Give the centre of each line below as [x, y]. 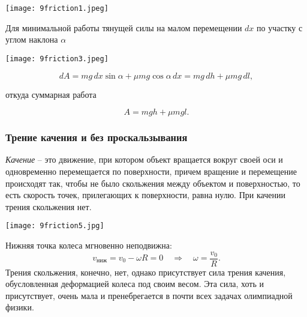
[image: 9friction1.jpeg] [57, 8]
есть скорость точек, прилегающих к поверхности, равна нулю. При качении [145, 195]
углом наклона [32, 39]
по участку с [280, 27]
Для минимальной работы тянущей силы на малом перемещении [124, 27]
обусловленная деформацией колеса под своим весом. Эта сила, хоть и [135, 284]
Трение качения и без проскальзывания [97, 137]
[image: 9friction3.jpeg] [57, 59]
